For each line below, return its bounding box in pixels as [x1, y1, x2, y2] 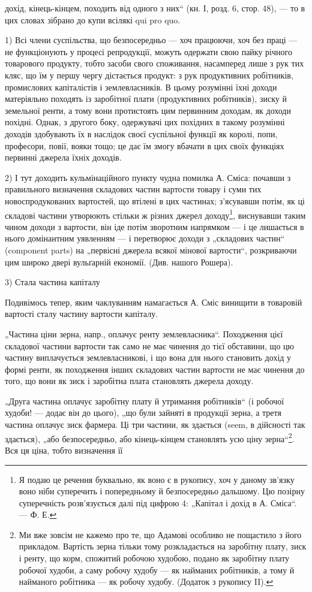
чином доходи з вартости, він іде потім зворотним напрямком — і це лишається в [5, 220, 304, 232]
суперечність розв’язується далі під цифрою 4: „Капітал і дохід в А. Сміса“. [19, 496, 297, 509]
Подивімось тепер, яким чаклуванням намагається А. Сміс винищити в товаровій [5, 295, 302, 308]
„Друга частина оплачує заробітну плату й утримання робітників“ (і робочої [5, 394, 284, 407]
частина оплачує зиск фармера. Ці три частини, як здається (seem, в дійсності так [5, 418, 305, 431]
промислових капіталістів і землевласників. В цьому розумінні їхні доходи [5, 80, 277, 93]
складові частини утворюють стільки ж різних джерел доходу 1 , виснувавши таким [5, 207, 306, 221]
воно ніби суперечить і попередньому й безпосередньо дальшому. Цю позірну [19, 485, 305, 497]
